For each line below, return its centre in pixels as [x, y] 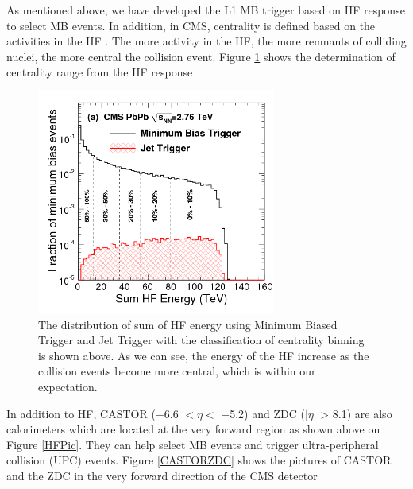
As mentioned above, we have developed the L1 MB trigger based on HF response [206, 10]
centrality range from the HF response [100, 72]
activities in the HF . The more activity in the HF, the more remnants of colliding [206, 41]
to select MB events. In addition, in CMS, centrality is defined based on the [191, 25]
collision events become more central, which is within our [177, 371]
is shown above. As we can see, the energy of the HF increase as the [204, 355]
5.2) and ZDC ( [267, 413]
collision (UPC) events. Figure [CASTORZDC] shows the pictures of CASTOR [199, 460]
